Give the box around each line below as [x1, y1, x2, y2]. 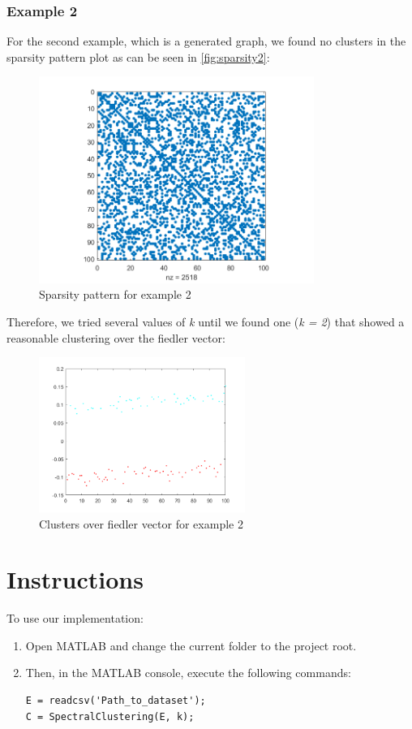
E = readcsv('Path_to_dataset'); [25, 695, 206, 707]
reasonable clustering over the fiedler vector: [6, 329, 225, 346]
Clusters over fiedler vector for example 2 [39, 515, 243, 532]
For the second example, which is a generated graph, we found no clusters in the [6, 32, 406, 50]
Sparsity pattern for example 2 [39, 286, 191, 303]
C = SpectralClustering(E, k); [25, 710, 195, 723]
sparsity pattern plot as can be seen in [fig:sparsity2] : [6, 48, 270, 65]
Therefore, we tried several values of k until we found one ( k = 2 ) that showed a [6, 313, 405, 330]
